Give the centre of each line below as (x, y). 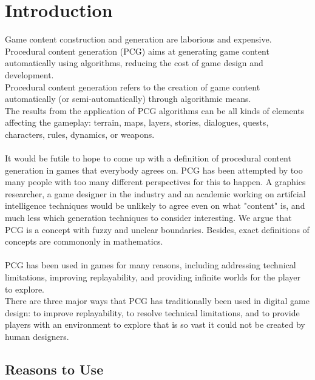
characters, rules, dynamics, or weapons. (80, 134)
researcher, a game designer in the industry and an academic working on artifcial (155, 193)
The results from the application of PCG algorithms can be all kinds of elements (155, 110)
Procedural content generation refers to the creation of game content (133, 87)
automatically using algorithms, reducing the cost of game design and (134, 63)
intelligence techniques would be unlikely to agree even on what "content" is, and (155, 205)
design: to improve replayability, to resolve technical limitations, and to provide (152, 312)
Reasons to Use (54, 369)
